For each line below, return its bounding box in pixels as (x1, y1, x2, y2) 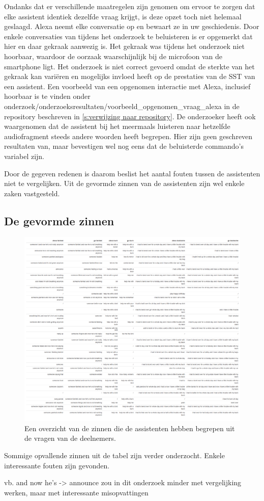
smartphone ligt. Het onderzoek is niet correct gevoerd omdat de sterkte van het (4, 61, 255, 71)
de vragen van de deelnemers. (24, 433, 116, 443)
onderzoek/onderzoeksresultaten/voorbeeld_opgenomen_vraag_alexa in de (4, 100, 240, 111)
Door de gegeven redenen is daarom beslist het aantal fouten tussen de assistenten (4, 168, 260, 178)
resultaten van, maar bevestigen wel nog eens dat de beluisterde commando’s (4, 141, 244, 151)
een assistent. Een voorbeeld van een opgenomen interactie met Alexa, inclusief (4, 81, 251, 91)
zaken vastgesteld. (4, 188, 60, 198)
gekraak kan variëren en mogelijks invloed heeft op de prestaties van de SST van (4, 71, 255, 82)
